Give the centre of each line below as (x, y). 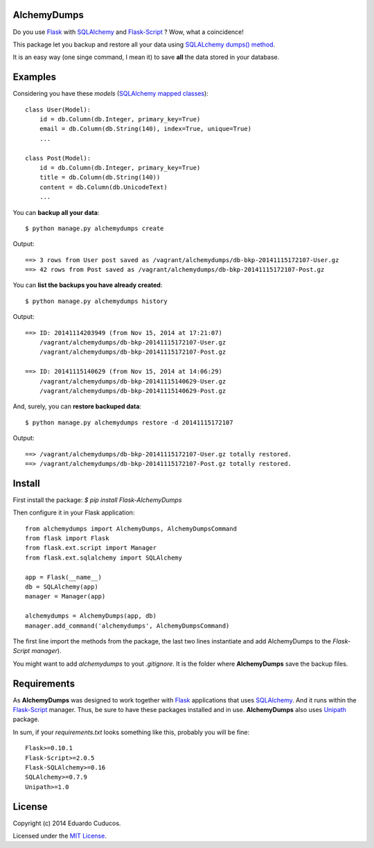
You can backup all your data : (56, 212)
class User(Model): (58, 110)
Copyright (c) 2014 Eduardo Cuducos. (67, 823)
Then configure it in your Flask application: (74, 512)
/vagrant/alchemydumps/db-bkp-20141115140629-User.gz (133, 381)
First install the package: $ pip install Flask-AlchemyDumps (97, 500)
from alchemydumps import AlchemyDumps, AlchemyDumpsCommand (131, 528)
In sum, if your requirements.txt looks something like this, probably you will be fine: (131, 732)
